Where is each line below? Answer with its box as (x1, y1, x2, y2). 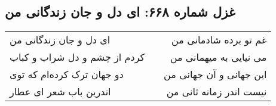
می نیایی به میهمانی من (170, 50, 267, 64)
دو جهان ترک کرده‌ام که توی (10, 67, 124, 82)
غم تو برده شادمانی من (171, 33, 267, 47)
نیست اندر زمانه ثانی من (166, 85, 267, 99)
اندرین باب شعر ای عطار (10, 85, 111, 99)
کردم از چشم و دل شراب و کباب (10, 50, 145, 64)
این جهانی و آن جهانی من (164, 67, 267, 82)
